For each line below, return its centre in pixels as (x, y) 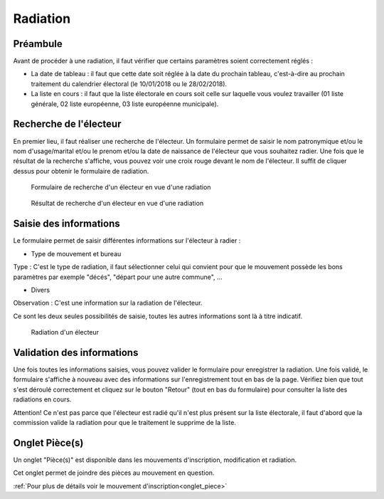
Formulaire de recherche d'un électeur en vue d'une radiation (121, 187)
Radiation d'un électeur (65, 332)
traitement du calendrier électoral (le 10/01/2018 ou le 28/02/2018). (129, 84)
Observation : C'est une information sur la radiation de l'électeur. (108, 303)
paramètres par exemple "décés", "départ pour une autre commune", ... (118, 277)
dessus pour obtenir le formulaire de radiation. (81, 171)
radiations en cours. (42, 399)
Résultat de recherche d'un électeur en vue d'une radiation (117, 204)
